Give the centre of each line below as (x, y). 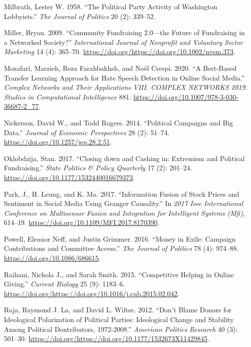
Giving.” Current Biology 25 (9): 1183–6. (65, 284)
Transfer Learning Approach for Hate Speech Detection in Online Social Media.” (124, 77)
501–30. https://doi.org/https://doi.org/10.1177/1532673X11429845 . (107, 338)
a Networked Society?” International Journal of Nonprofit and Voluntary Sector (124, 42)
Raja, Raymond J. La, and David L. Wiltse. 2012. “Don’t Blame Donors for (118, 310)
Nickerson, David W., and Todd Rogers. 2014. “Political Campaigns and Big (119, 122)
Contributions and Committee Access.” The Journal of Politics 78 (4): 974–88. (121, 248)
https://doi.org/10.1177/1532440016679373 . (69, 177)
